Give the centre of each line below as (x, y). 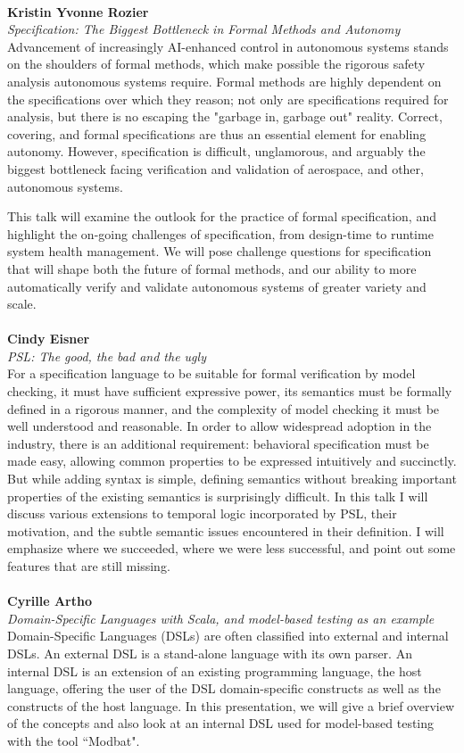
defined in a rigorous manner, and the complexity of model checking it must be (224, 408)
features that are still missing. (89, 566)
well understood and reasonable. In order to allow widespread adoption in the (220, 426)
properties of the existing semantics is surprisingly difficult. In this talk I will (218, 496)
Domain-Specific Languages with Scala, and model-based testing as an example (221, 618)
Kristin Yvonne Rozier (78, 11)
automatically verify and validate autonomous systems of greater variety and (217, 286)
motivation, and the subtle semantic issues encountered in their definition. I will (226, 530)
